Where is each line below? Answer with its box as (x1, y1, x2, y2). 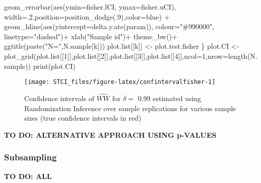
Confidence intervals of (24, 93, 94, 104)
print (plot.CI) (33, 60, 76, 71)
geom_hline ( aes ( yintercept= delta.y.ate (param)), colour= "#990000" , (4, 21, 215, 32)
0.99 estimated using (138, 93, 202, 104)
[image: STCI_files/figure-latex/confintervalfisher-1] (24, 78, 216, 86)
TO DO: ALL (4, 170, 52, 181)
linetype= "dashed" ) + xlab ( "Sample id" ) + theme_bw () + (4, 31, 177, 41)
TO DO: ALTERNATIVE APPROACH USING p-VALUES (4, 129, 217, 140)
